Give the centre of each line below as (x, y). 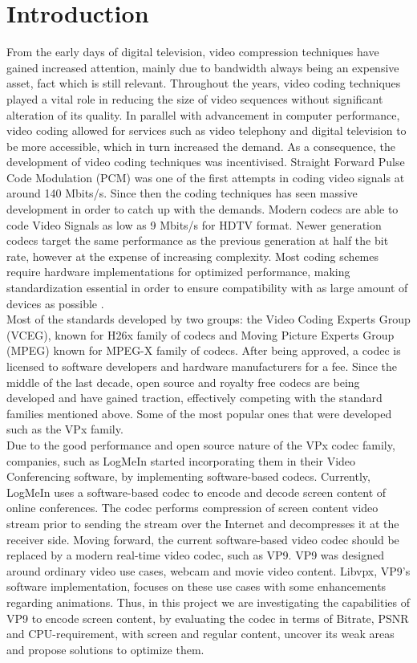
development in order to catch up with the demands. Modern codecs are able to (202, 209)
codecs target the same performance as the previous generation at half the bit (198, 240)
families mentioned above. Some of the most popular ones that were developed (199, 413)
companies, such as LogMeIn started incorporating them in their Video (181, 460)
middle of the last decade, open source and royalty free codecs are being (183, 382)
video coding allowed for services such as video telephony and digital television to (206, 130)
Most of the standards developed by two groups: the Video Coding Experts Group (208, 319)
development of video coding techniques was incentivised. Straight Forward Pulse (206, 162)
